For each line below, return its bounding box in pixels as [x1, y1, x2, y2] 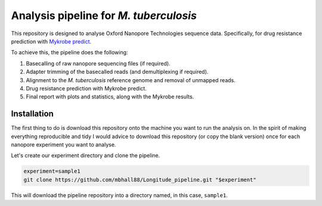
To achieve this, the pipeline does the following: [11, 49, 128, 56]
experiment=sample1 [23, 168, 80, 175]
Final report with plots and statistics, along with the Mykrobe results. [26, 93, 194, 101]
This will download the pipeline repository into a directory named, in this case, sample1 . [11, 191, 228, 199]
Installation [11, 109, 54, 119]
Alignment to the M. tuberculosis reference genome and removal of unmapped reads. [26, 76, 236, 83]
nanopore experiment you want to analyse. [11, 141, 116, 148]
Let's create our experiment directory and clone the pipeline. [11, 152, 160, 159]
